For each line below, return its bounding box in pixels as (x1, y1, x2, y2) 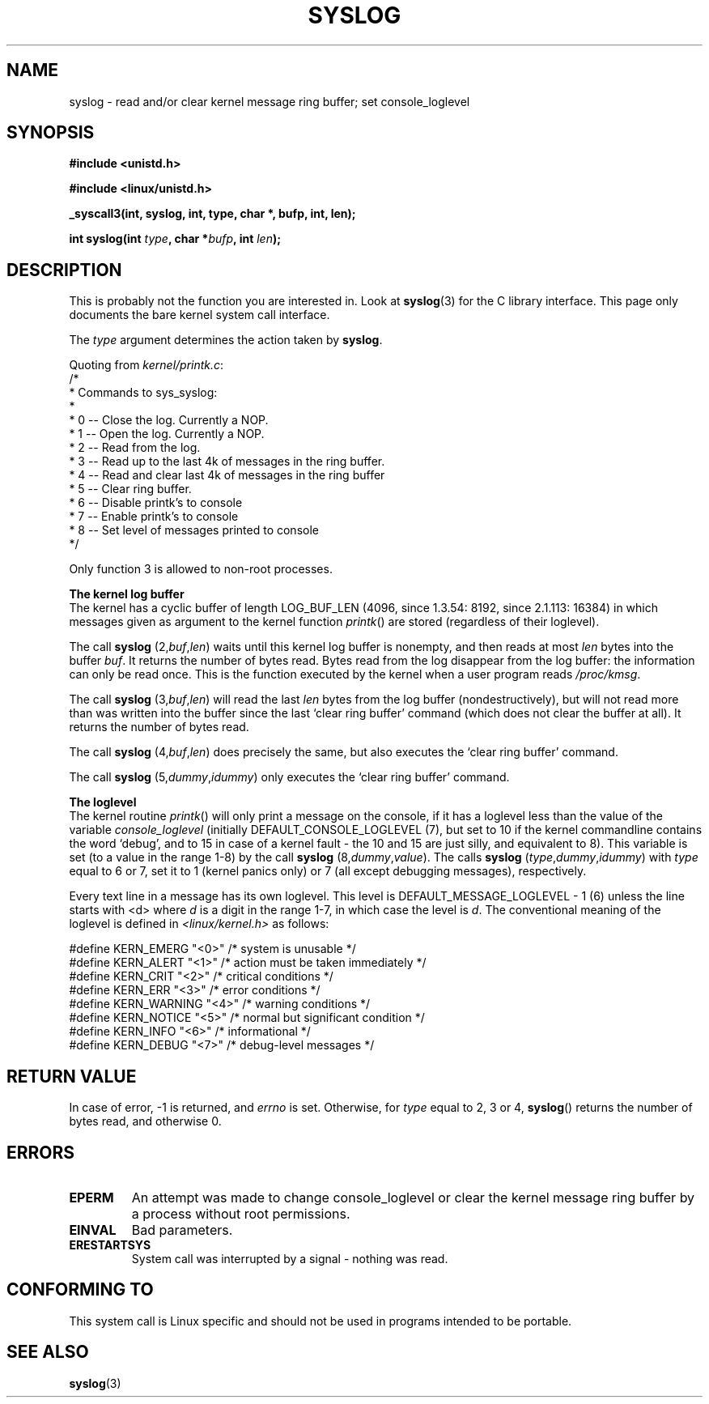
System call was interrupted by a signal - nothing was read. (131, 1251, 448, 1266)
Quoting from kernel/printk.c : (69, 358, 224, 372)
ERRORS (6, 1142, 75, 1163)
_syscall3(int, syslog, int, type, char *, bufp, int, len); (69, 206, 356, 221)
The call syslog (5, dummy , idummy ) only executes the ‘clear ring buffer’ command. (69, 770, 510, 785)
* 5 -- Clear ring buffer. (69, 482, 192, 496)
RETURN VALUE (6, 1066, 137, 1087)
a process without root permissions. (131, 1205, 350, 1222)
